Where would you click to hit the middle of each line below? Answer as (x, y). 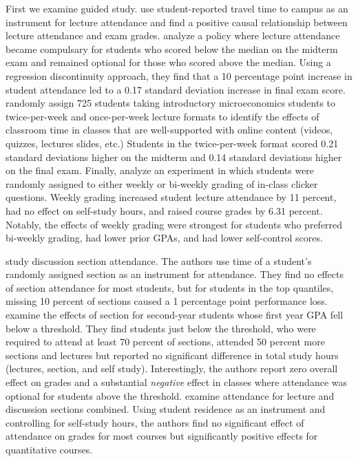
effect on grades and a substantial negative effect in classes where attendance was (176, 382)
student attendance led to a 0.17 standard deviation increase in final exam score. (176, 89)
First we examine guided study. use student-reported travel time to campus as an (177, 8)
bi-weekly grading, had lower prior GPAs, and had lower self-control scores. (164, 238)
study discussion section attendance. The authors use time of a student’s (159, 260)
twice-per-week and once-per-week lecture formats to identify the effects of (162, 116)
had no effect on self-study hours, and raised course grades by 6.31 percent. (164, 210)
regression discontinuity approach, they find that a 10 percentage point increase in (179, 75)
